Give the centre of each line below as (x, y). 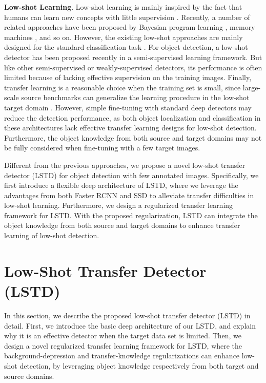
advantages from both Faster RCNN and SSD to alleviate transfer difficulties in (129, 195)
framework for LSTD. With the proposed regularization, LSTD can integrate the (131, 215)
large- (252, 87)
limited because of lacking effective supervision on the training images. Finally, (128, 77)
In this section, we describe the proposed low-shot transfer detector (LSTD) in (127, 315)
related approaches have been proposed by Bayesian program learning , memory (130, 27)
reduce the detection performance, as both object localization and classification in (132, 117)
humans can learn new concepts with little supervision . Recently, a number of (127, 17)
